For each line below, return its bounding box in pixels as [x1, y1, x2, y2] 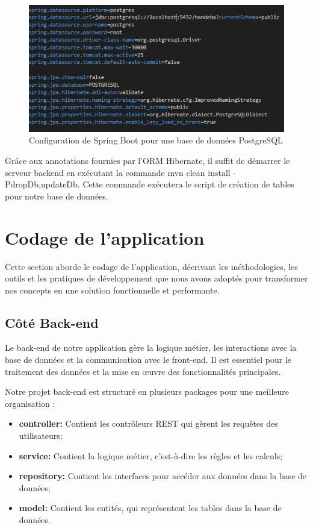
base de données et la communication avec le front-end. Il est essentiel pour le [5, 353, 291, 366]
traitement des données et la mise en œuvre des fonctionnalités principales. [5, 365, 281, 377]
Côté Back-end [5, 313, 99, 332]
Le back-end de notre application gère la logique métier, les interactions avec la [5, 341, 297, 354]
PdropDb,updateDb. [5, 178, 80, 190]
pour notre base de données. [5, 189, 108, 202]
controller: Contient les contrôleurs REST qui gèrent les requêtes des [19, 417, 278, 430]
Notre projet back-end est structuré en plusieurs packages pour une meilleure [5, 385, 289, 398]
